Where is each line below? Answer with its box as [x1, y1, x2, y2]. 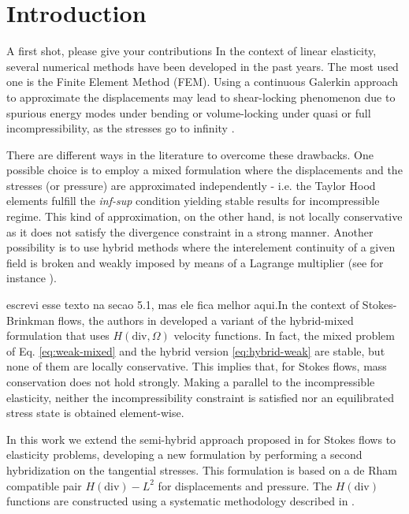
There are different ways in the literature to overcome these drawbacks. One [6, 146, 374, 162]
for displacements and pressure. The [158, 477, 333, 494]
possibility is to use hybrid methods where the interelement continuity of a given [6, 239, 396, 255]
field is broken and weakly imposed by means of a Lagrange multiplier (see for [6, 254, 384, 270]
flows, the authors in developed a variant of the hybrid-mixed [58, 311, 354, 328]
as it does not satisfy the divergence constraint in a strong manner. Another [6, 223, 374, 240]
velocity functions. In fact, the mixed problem [173, 327, 395, 344]
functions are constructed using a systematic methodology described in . [6, 493, 355, 509]
